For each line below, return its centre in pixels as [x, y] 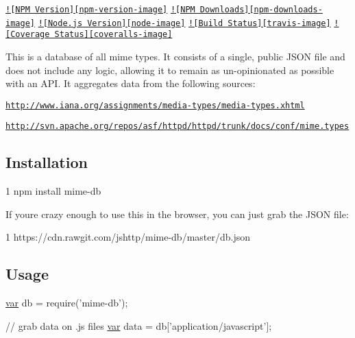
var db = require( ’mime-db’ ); [67, 303]
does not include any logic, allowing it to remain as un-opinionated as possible [170, 70]
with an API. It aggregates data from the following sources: [131, 83]
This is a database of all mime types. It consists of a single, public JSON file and [175, 56]
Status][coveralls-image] [113, 35]
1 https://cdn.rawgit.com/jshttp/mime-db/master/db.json [128, 237]
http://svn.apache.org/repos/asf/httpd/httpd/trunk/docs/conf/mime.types [177, 126]
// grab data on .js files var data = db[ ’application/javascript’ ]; [139, 325]
